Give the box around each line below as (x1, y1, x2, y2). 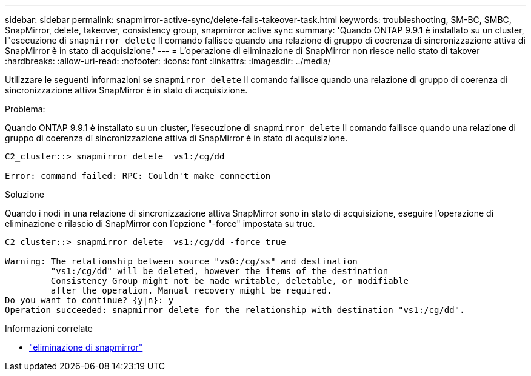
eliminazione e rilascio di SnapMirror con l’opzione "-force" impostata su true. (5, 218, 315, 229)
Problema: (5, 104, 45, 114)
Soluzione (5, 189, 44, 200)
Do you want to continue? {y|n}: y (5, 295, 174, 305)
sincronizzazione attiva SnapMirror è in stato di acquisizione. (5, 85, 248, 95)
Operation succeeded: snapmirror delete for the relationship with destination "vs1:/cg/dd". (5, 305, 465, 315)
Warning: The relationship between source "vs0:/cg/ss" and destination (5, 257, 358, 266)
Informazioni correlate (5, 323, 93, 334)
